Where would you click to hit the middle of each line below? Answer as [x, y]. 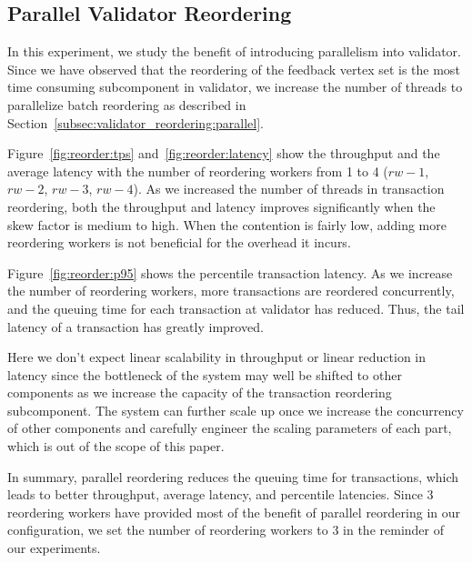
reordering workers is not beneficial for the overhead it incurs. [179, 242]
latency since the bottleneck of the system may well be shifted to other [205, 374]
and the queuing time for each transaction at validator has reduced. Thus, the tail [236, 308]
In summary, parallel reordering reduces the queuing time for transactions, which [233, 476]
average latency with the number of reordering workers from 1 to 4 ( [198, 171]
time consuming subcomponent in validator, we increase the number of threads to [235, 87]
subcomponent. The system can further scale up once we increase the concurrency [236, 410]
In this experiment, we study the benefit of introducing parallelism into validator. [234, 51]
